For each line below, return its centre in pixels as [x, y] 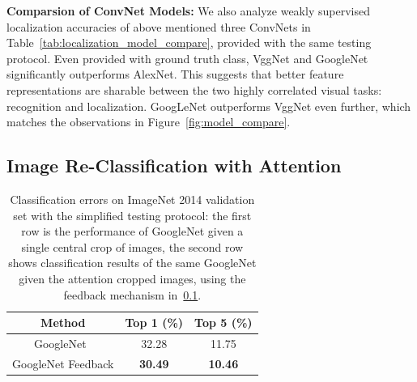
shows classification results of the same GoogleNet [132, 263]
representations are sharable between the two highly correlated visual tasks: [194, 89]
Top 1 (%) [154, 323]
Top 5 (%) [223, 323]
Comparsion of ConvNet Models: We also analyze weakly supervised [188, 11]
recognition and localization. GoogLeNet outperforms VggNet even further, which [209, 106]
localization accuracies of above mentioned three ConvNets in [159, 26]
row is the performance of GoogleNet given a [132, 231]
